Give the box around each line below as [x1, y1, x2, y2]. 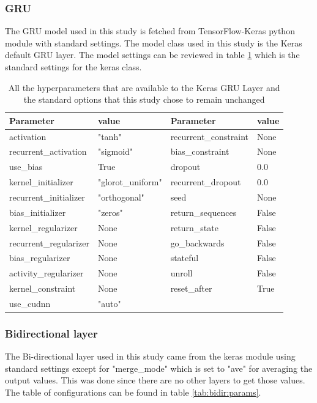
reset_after [170, 282, 212, 295]
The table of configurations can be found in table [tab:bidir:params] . [5, 386, 261, 398]
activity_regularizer [9, 267, 84, 279]
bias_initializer [9, 205, 66, 218]
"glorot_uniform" [97, 176, 162, 188]
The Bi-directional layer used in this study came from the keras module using [5, 350, 296, 363]
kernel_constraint [9, 282, 76, 295]
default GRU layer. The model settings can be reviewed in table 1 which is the [5, 48, 300, 61]
